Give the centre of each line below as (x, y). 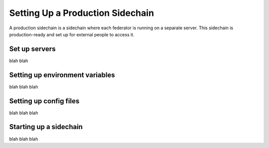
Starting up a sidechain (46, 127)
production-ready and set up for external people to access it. (72, 34)
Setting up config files (44, 101)
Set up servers (32, 49)
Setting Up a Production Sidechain (82, 13)
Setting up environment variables (62, 75)
